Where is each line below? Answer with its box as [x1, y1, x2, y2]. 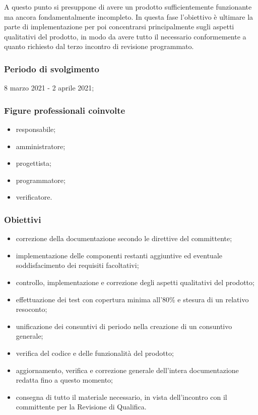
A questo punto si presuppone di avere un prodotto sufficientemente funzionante [4, 2, 252, 12]
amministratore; [16, 141, 66, 151]
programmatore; [16, 174, 66, 185]
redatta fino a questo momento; [16, 375, 113, 385]
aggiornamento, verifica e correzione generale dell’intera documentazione [16, 364, 239, 375]
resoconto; [16, 304, 47, 314]
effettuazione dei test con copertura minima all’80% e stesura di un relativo [16, 294, 249, 304]
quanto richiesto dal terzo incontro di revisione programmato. [4, 41, 194, 52]
